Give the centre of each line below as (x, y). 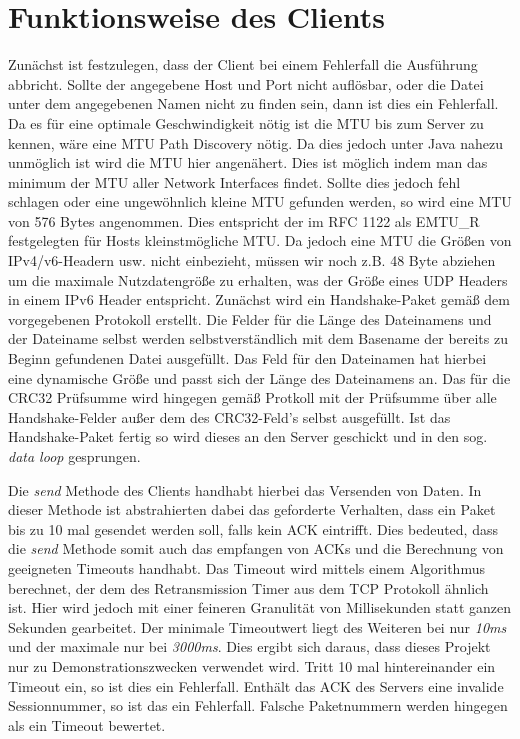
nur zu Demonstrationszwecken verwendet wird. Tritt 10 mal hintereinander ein (252, 665)
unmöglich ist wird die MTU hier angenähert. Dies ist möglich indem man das (248, 162)
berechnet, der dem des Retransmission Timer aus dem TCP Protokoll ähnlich (248, 587)
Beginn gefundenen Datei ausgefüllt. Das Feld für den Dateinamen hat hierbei (247, 358)
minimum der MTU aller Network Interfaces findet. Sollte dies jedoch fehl (234, 181)
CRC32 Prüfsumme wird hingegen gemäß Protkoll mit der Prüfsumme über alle (252, 397)
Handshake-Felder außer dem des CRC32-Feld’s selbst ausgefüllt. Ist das (229, 416)
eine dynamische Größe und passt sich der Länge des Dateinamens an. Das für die (259, 377)
